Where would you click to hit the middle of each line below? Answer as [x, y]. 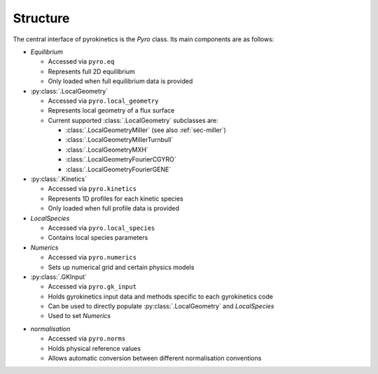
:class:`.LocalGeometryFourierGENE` [118, 169]
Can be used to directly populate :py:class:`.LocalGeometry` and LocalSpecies [161, 306]
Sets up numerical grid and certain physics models [121, 267]
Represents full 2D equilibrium [92, 71]
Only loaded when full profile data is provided [114, 208]
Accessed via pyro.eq [81, 62]
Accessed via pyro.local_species [101, 228]
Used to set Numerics [79, 316]
